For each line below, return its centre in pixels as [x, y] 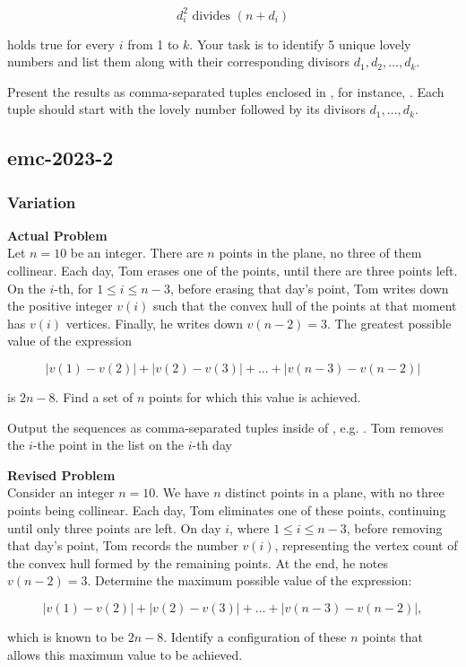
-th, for [73, 288]
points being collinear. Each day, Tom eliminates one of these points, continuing [227, 510]
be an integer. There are [137, 253]
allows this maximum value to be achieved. [125, 654]
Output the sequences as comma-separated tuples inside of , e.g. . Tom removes [225, 427]
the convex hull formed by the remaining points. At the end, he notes [198, 562]
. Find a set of [94, 397]
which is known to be [65, 636]
